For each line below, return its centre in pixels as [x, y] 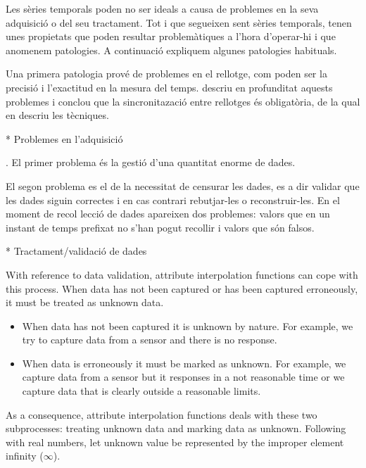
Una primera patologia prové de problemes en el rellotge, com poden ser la [166, 74]
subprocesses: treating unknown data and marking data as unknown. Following [176, 428]
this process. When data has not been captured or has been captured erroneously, [182, 288]
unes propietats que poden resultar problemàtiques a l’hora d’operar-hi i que [171, 36]
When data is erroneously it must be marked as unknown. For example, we [184, 363]
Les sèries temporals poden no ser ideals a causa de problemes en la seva [162, 8]
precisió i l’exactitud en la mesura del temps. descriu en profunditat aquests [169, 87]
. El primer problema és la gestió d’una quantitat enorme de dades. [151, 162]
